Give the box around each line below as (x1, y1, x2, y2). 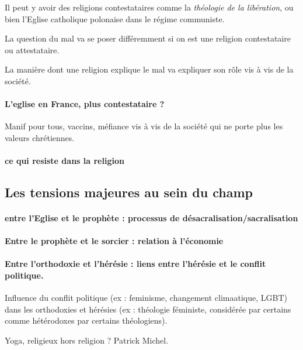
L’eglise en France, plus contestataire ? (5, 98, 165, 110)
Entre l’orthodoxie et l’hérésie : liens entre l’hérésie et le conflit (5, 258, 266, 270)
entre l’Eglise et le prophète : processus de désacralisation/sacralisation (5, 212, 298, 224)
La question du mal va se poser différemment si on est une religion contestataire (5, 32, 291, 44)
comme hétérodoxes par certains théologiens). (5, 314, 168, 327)
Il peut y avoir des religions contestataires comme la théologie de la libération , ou (5, 1, 294, 13)
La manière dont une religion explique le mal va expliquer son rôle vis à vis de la (5, 63, 294, 76)
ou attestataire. (5, 43, 60, 56)
